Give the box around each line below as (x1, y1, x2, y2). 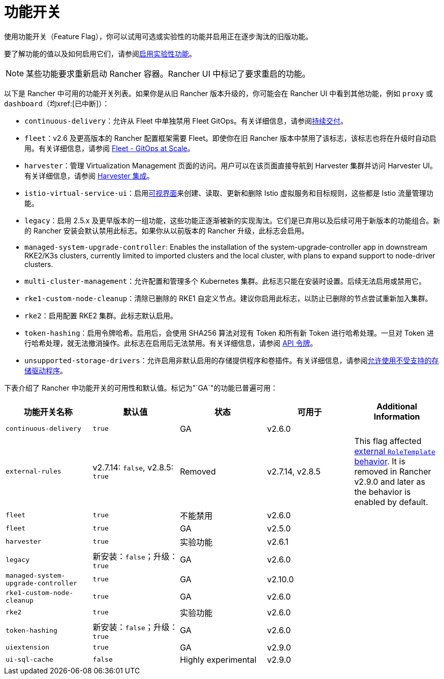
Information (373, 411, 420, 422)
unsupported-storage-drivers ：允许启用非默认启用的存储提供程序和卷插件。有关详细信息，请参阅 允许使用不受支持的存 (24, 356, 439, 365)
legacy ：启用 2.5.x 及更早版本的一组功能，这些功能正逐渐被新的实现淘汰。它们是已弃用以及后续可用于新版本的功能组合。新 (24, 216, 440, 225)
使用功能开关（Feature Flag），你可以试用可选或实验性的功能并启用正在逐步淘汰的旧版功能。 (4, 32, 312, 41)
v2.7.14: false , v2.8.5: (92, 462, 174, 473)
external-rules (6, 467, 61, 476)
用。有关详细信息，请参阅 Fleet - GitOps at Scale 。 (24, 143, 195, 153)
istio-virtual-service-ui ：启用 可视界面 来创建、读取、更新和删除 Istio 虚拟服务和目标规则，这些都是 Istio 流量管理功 (24, 188, 434, 197)
